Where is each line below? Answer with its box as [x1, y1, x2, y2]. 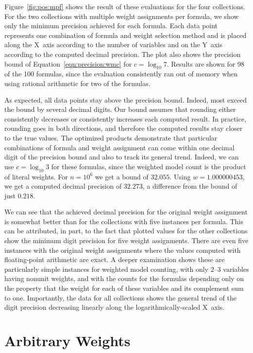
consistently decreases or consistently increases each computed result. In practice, [4, 113, 246, 124]
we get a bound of [95, 171, 149, 181]
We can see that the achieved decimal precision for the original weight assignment [4, 207, 248, 217]
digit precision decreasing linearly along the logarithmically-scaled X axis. [4, 302, 225, 312]
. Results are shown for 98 [167, 58, 244, 69]
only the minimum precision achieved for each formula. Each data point [4, 20, 218, 31]
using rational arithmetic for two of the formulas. [4, 78, 151, 88]
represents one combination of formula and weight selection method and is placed [4, 30, 247, 40]
